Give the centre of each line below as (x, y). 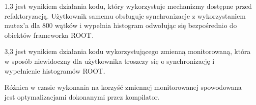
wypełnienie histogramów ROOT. (55, 70)
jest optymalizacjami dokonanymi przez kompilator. (82, 96)
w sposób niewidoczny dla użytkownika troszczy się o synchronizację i (110, 61)
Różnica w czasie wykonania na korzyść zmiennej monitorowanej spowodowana (123, 87)
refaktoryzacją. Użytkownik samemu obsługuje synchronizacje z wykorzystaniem (125, 15)
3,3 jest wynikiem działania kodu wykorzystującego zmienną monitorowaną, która (128, 51)
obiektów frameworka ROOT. (49, 35)
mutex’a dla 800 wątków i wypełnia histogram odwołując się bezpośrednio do (121, 25)
